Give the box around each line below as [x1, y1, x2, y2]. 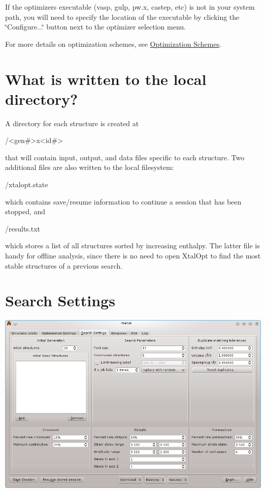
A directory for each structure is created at [5, 118, 139, 128]
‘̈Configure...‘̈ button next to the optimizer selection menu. [5, 21, 186, 32]
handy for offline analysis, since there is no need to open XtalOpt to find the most [5, 250, 261, 261]
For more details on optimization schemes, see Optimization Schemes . [5, 38, 222, 49]
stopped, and [5, 206, 46, 217]
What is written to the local [5, 68, 207, 89]
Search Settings [5, 290, 115, 311]
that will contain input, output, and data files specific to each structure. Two [5, 152, 245, 162]
